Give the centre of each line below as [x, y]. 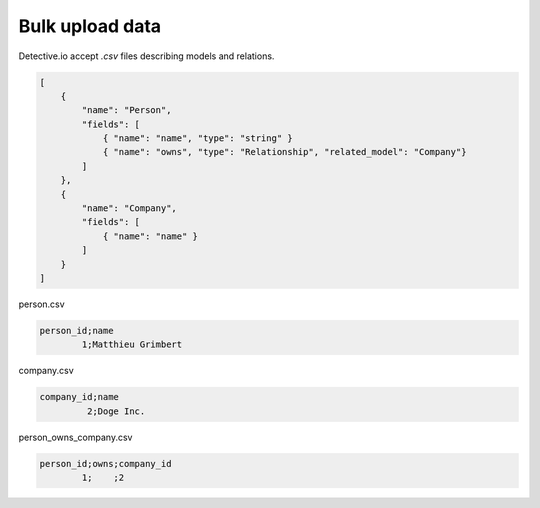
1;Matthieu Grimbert [132, 344]
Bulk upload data [90, 26]
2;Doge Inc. [116, 411]
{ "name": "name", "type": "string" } [198, 138]
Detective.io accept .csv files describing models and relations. [146, 56]
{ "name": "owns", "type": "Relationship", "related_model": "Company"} [284, 152]
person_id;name [76, 330]
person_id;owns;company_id [105, 463]
